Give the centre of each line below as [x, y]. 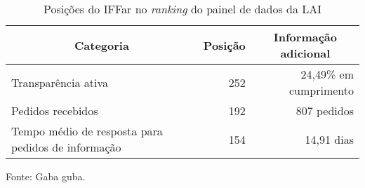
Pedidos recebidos [55, 110]
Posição [224, 45]
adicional [305, 53]
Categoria [101, 45]
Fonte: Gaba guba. [46, 176]
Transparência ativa [60, 82]
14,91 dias [329, 139]
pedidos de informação [66, 147]
